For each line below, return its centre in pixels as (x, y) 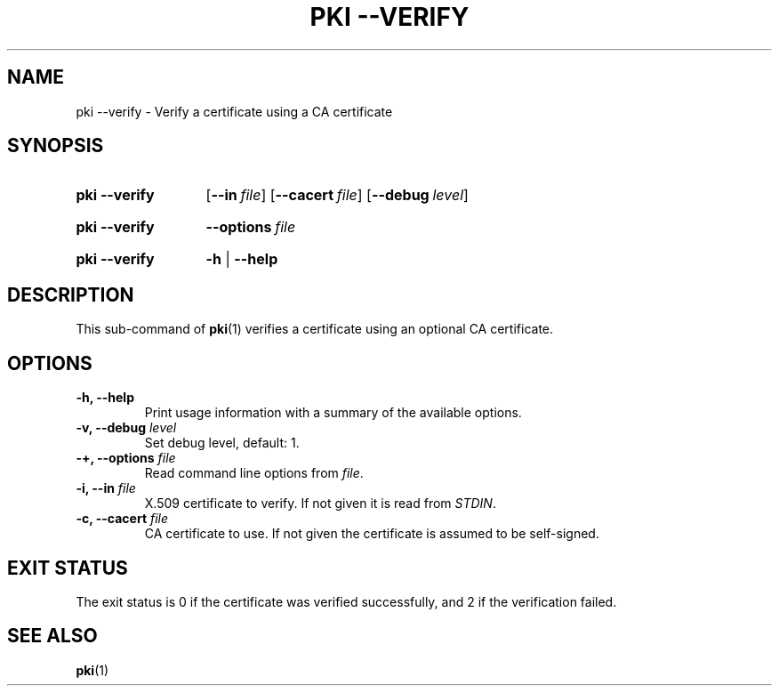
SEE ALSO (52, 636)
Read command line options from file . (254, 473)
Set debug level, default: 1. (222, 443)
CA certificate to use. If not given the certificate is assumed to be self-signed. (372, 534)
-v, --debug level (126, 428)
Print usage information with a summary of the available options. (333, 413)
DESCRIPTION (71, 294)
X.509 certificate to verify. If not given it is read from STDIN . (320, 504)
